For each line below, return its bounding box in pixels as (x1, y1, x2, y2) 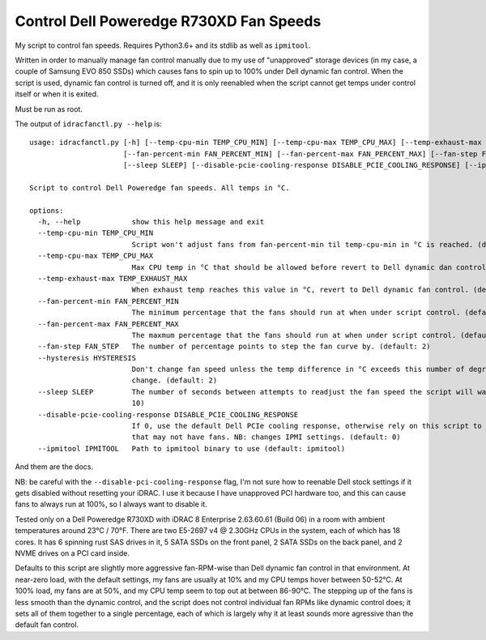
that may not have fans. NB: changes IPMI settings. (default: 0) (131, 433, 401, 442)
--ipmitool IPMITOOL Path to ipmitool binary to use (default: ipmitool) (37, 444, 346, 453)
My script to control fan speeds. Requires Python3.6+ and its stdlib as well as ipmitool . (15, 41, 311, 50)
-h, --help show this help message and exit (37, 217, 265, 227)
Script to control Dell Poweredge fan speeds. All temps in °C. (29, 183, 291, 192)
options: (29, 206, 64, 215)
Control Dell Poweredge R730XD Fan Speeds (15, 12, 322, 30)
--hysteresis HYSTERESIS (37, 353, 137, 362)
